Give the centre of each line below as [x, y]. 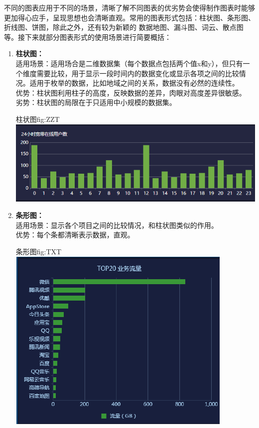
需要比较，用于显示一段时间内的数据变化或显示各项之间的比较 [138, 73]
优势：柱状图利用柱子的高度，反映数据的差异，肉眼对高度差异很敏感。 [131, 92]
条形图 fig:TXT [39, 251]
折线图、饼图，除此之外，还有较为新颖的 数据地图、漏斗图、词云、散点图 [124, 27]
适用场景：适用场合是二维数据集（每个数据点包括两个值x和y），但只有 [129, 63]
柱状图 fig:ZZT [38, 119]
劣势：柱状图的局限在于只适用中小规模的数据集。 [96, 102]
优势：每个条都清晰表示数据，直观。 [75, 235]
